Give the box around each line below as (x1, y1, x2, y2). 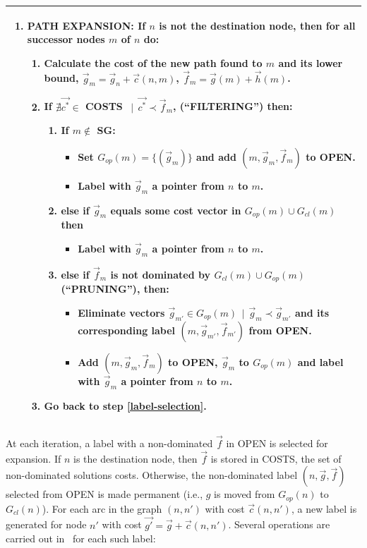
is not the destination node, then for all (159, 18, 356, 32)
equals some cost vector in (110, 202, 241, 217)
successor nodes (27, 32, 105, 47)
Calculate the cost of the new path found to (44, 55, 263, 70)
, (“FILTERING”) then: (173, 99, 293, 114)
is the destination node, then (73, 451, 198, 465)
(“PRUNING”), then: (61, 281, 169, 296)
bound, (44, 71, 79, 85)
